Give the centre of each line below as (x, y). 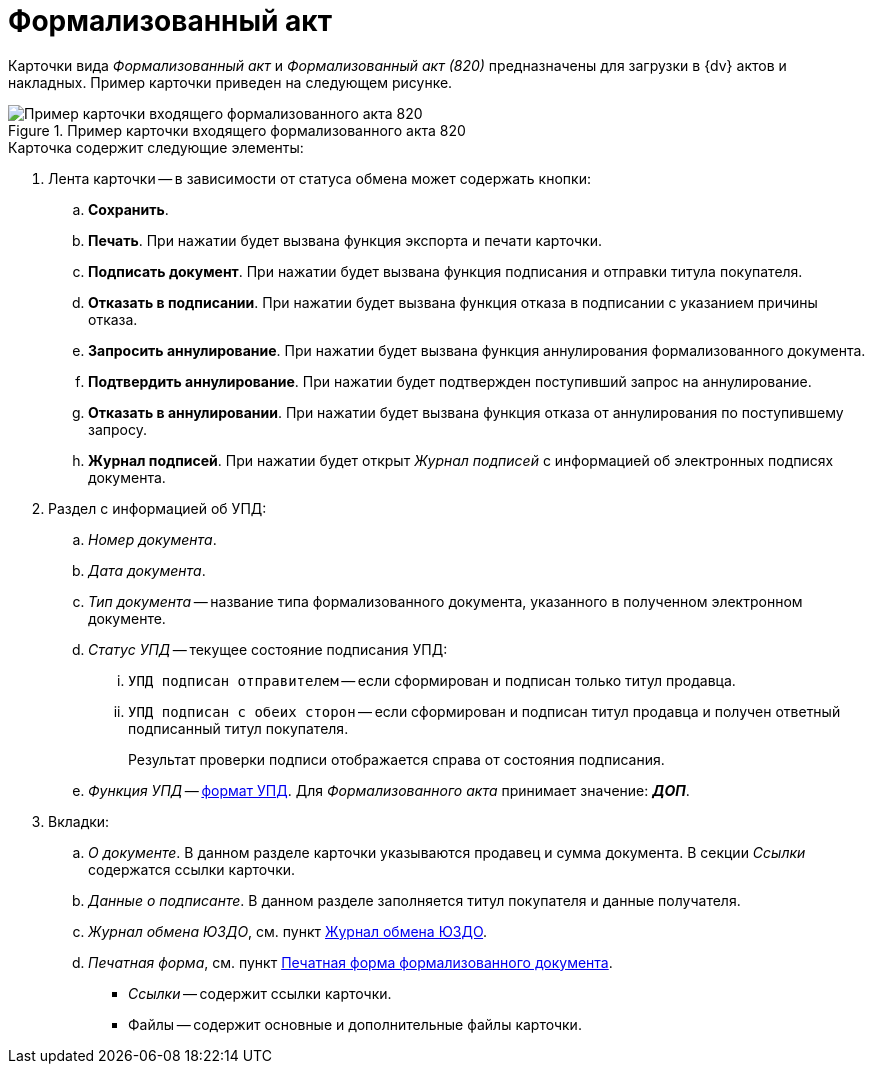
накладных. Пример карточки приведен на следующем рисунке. (230, 82)
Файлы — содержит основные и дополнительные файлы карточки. (355, 1024)
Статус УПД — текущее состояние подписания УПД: (268, 649)
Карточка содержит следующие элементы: (156, 147)
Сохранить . (128, 209)
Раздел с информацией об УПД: (157, 508)
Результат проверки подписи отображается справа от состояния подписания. (396, 759)
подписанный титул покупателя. (238, 728)
